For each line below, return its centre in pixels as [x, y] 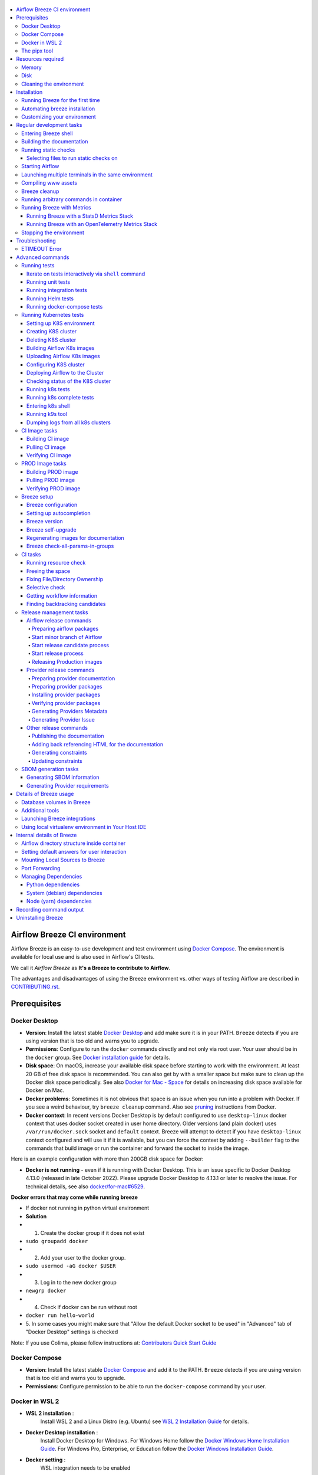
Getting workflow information [62, 595]
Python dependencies [53, 884]
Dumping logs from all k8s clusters [69, 422]
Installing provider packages [66, 695]
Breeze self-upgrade [52, 530]
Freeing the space [49, 571]
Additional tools [40, 810]
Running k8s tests [48, 389]
